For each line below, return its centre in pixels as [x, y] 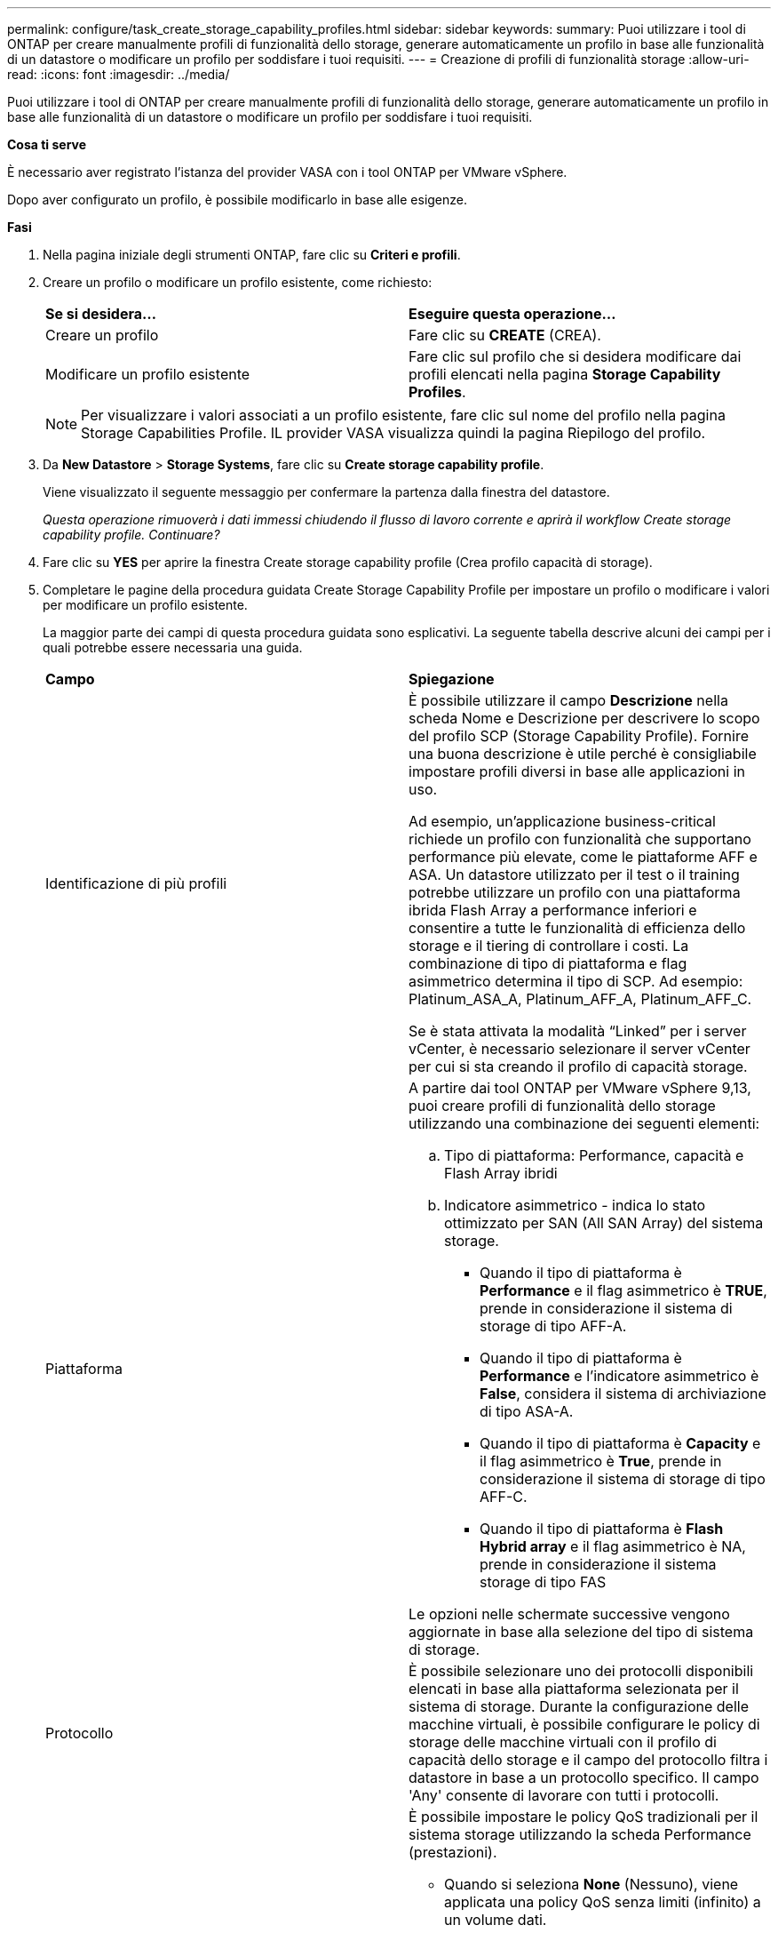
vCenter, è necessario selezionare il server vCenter [580, 1049]
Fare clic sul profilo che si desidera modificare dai [575, 356]
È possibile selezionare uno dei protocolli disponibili [581, 1671]
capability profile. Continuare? [131, 535]
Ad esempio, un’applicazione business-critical [562, 821]
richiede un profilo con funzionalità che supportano [580, 839]
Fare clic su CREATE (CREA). [505, 335]
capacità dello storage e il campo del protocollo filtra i [588, 1760]
